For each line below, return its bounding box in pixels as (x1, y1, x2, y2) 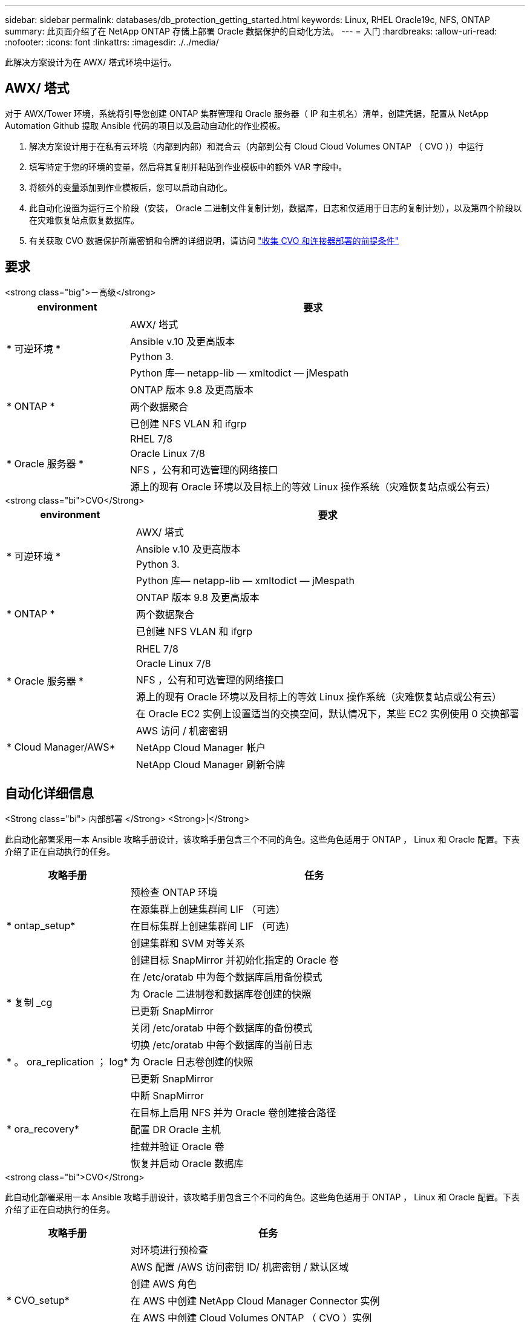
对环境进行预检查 (130, 1243, 208, 1256)
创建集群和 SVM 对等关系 (130, 936, 245, 949)
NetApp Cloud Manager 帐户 (136, 741, 266, 754)
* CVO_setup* (7, 1294, 70, 1306)
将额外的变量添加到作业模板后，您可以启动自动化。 (29, 182, 232, 192)
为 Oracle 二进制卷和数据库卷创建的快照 (130, 987, 312, 1000)
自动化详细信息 (5, 786, 94, 801)
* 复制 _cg (7, 996, 53, 1008)
